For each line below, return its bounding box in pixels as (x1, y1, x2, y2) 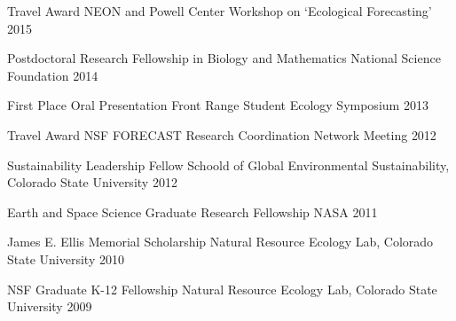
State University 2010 (7, 249, 124, 268)
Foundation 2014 (7, 66, 98, 84)
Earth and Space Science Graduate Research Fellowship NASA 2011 (7, 202, 378, 221)
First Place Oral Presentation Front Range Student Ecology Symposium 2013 (7, 96, 428, 114)
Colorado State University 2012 (7, 173, 177, 192)
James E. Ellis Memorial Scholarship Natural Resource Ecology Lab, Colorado (7, 232, 434, 251)
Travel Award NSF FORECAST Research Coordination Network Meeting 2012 (7, 125, 436, 144)
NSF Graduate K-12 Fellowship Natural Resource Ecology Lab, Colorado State (7, 279, 437, 298)
